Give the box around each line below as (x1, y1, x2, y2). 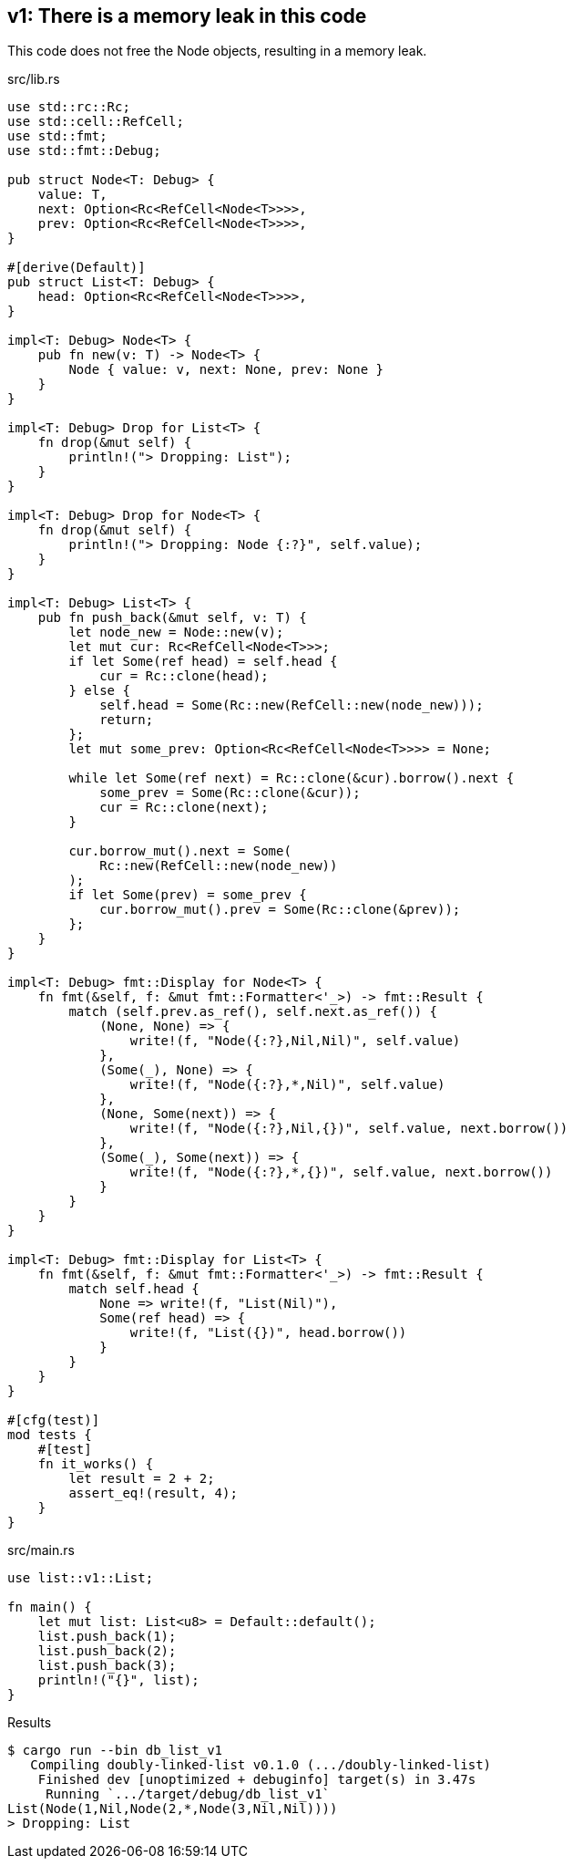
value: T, (37, 187, 107, 202)
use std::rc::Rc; (7, 99, 130, 115)
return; (99, 712, 154, 728)
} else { (68, 683, 130, 699)
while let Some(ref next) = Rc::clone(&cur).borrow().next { (68, 771, 515, 786)
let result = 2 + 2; (68, 1471, 215, 1487)
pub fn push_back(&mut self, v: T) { (37, 610, 307, 626)
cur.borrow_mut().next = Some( (68, 844, 292, 859)
